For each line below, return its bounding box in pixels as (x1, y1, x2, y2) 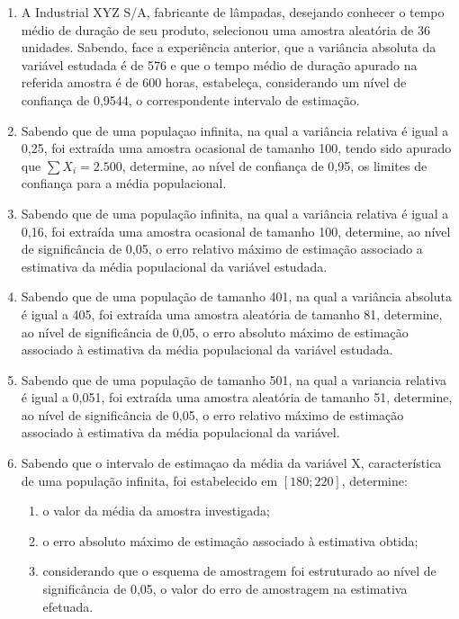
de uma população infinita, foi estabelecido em (21, 471, 278, 489)
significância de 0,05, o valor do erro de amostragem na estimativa (42, 579, 408, 598)
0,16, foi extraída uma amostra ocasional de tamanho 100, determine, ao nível (21, 221, 451, 240)
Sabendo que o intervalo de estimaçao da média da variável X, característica (21, 453, 442, 472)
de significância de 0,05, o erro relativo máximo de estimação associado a (21, 239, 423, 258)
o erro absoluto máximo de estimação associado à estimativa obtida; (42, 531, 418, 550)
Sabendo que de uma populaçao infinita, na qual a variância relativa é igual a (21, 121, 449, 139)
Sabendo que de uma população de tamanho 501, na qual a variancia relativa (21, 370, 447, 389)
